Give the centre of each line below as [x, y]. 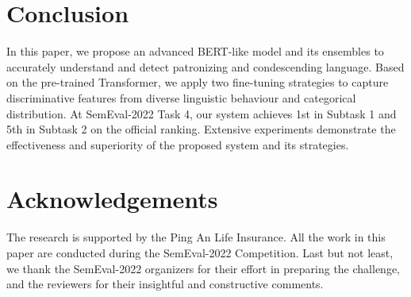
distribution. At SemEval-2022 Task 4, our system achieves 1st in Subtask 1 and [202, 113]
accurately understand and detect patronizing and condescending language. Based [205, 66]
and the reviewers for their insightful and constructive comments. [165, 284]
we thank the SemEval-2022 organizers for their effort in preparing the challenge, [203, 268]
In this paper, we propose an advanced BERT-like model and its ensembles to [195, 51]
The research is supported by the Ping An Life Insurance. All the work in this [196, 237]
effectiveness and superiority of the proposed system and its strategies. [178, 144]
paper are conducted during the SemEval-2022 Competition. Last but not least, [200, 253]
